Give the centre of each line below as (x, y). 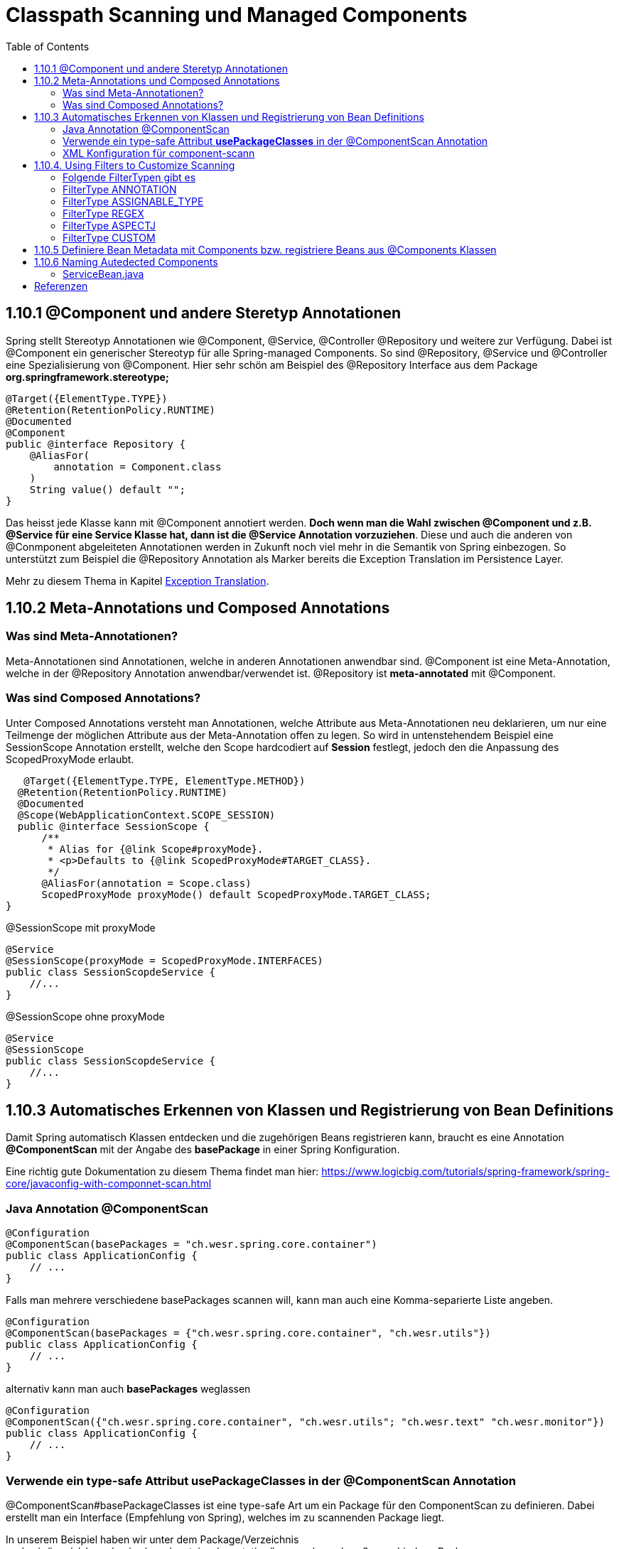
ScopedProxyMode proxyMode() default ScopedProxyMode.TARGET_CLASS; (236, 894)
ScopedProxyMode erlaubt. (70, 759)
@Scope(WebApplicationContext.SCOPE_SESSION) (146, 815)
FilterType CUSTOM (109, 237)
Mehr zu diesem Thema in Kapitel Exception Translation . (138, 581)
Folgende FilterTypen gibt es (129, 177)
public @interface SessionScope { (113, 826)
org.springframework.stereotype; (87, 377)
